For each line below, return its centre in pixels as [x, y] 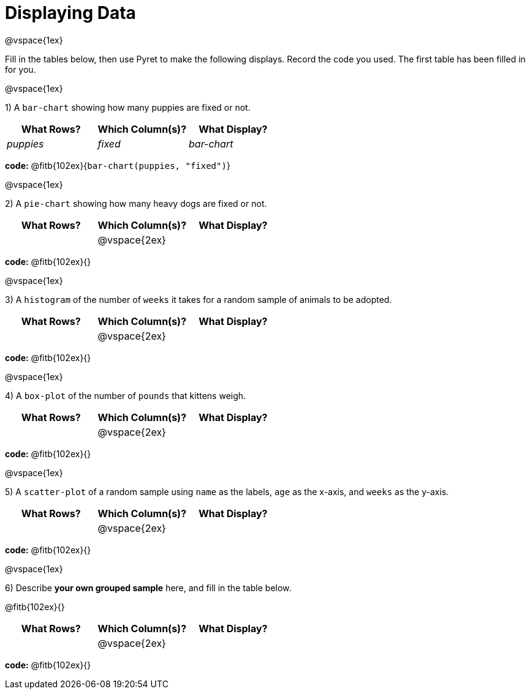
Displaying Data [70, 13]
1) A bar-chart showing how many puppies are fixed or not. [128, 107]
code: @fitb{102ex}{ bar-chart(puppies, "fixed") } [118, 165]
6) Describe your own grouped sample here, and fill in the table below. [148, 588]
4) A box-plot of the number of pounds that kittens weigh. [126, 395]
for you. [21, 69]
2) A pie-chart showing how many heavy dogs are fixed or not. [136, 203]
